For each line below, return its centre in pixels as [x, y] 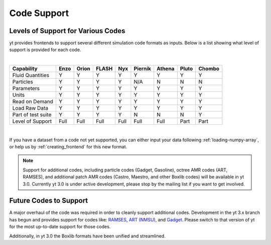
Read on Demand [33, 102]
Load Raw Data [30, 108]
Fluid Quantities [31, 75]
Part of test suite [32, 115]
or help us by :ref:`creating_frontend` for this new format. [68, 147]
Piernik [143, 69]
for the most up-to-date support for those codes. [60, 227]
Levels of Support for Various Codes [67, 31]
